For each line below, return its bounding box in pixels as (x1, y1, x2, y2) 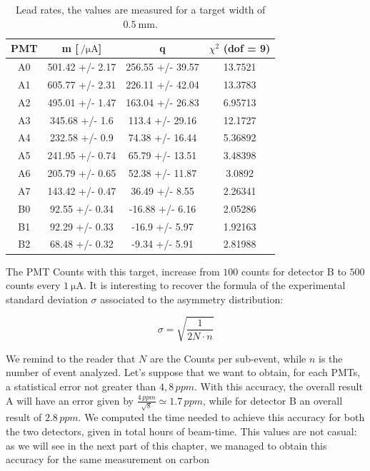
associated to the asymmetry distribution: (100, 291, 284, 306)
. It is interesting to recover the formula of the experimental (84, 278, 346, 293)
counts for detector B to (241, 263, 346, 278)
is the (319, 350, 343, 365)
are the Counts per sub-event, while (149, 350, 306, 365)
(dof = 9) (223, 41, 271, 56)
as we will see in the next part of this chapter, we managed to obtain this (6, 437, 327, 452)
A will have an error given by (6, 392, 134, 407)
